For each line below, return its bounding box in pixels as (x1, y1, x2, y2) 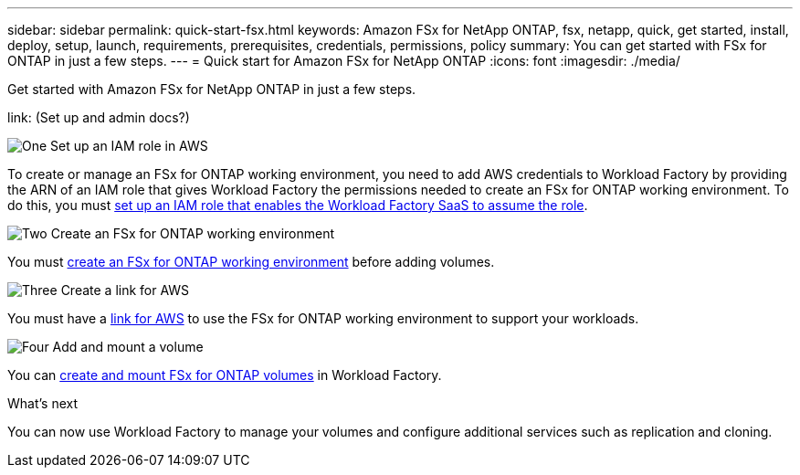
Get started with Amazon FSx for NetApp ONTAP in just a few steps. (7, 81, 416, 97)
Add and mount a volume (52, 339, 204, 354)
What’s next (7, 396, 79, 411)
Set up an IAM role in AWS (50, 138, 208, 153)
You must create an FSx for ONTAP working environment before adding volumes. (7, 254, 495, 269)
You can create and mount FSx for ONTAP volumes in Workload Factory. (7, 367, 442, 383)
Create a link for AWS (60, 282, 190, 298)
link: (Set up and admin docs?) (7, 110, 190, 125)
